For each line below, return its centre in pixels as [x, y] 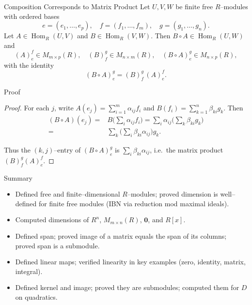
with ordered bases [32, 16]
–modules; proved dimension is [173, 194]
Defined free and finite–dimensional [68, 194]
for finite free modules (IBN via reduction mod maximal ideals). [134, 203]
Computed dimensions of [52, 220]
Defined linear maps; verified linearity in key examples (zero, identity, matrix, [130, 262]
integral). [29, 271]
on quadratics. [36, 297]
